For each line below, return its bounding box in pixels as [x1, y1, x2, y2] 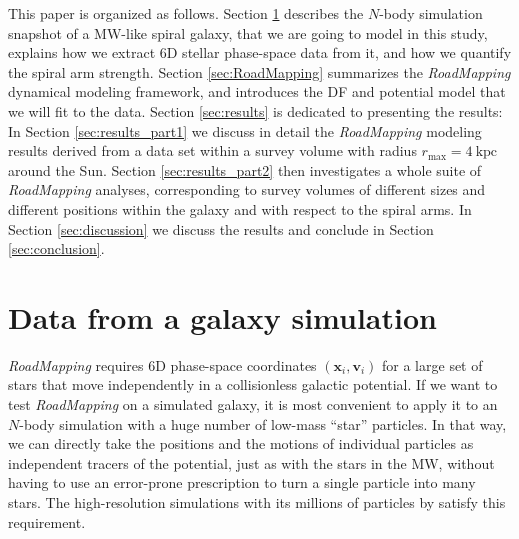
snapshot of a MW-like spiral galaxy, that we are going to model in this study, [8, 22, 488, 43]
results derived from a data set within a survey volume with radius [8, 140, 417, 161]
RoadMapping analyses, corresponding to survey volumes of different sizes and [8, 179, 486, 200]
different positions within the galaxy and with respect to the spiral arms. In [8, 198, 472, 219]
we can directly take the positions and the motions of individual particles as [8, 433, 474, 454]
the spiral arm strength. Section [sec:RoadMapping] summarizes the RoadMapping [8, 61, 511, 82]
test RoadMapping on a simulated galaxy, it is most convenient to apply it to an [8, 394, 498, 415]
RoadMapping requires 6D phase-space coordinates [8, 354, 317, 375]
